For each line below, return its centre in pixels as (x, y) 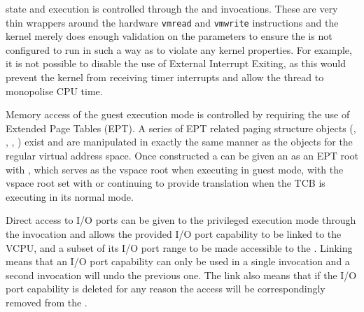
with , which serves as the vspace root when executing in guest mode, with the (175, 169)
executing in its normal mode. (70, 196)
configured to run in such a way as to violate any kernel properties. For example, (179, 49)
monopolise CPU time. (54, 91)
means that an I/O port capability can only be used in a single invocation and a (178, 261)
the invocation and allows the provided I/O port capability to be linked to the (174, 233)
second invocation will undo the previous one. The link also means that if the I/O (181, 275)
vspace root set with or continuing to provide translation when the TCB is (166, 183)
